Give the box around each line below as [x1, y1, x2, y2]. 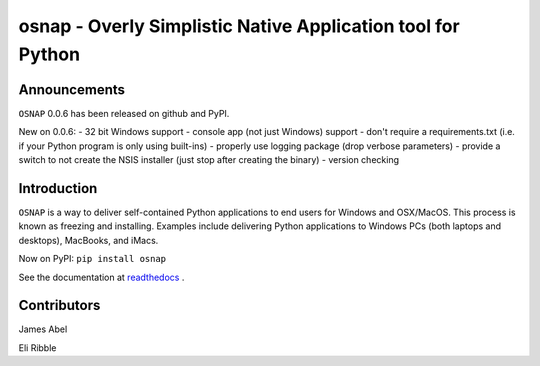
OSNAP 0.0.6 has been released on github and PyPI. [18, 107, 230, 119]
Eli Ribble [18, 341, 57, 354]
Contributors [18, 297, 101, 314]
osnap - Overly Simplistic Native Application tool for [18, 15, 460, 37]
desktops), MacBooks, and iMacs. [18, 234, 159, 246]
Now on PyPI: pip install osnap [18, 253, 167, 265]
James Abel [18, 323, 68, 335]
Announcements [18, 81, 125, 98]
